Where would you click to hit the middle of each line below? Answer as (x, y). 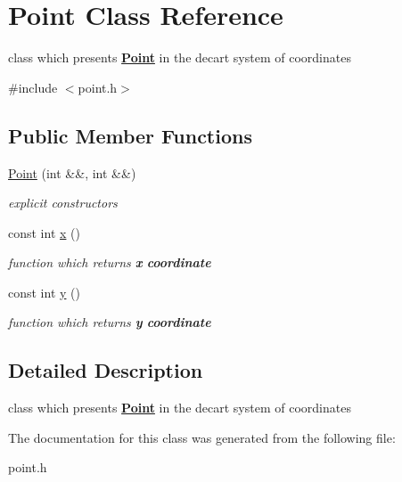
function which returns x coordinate (110, 262)
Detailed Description (106, 370)
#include (33, 87)
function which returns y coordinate (110, 322)
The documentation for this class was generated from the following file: (202, 437)
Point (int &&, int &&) (72, 172)
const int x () (44, 232)
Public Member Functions (130, 135)
